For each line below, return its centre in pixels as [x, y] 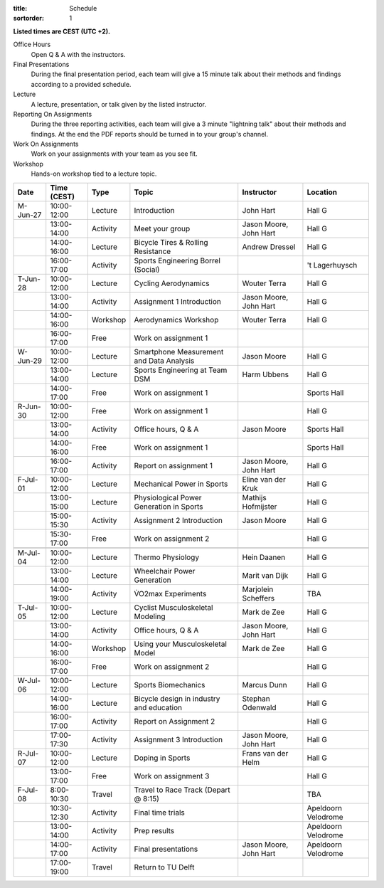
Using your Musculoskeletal [181, 644]
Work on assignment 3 [172, 776]
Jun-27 [30, 215]
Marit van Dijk [265, 575]
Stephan [256, 699]
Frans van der [265, 753]
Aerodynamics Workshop [176, 319]
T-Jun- [29, 279]
